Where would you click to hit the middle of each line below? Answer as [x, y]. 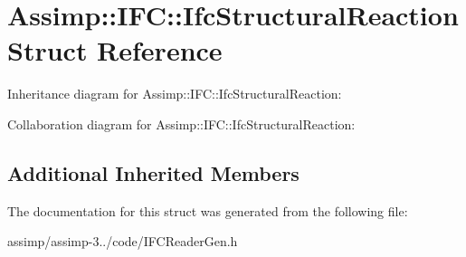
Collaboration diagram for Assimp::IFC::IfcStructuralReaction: [181, 124]
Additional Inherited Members [153, 172]
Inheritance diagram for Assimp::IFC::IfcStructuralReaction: [175, 94]
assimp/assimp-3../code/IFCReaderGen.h [123, 241]
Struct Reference [115, 50]
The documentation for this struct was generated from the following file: [208, 210]
